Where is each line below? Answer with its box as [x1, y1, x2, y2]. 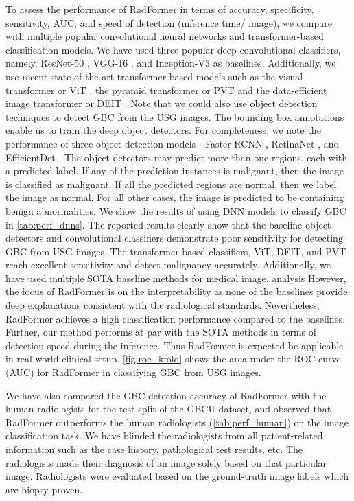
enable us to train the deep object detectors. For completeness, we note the [5, 123, 321, 137]
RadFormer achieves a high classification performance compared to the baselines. [5, 311, 346, 325]
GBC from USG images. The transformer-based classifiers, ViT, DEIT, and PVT [5, 244, 346, 258]
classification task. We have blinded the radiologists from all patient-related [5, 428, 323, 443]
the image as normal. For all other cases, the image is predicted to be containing [5, 190, 344, 205]
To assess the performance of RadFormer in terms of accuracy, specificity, [5, 2, 314, 16]
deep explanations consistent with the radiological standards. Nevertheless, [5, 298, 320, 312]
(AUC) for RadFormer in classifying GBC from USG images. [5, 365, 261, 380]
